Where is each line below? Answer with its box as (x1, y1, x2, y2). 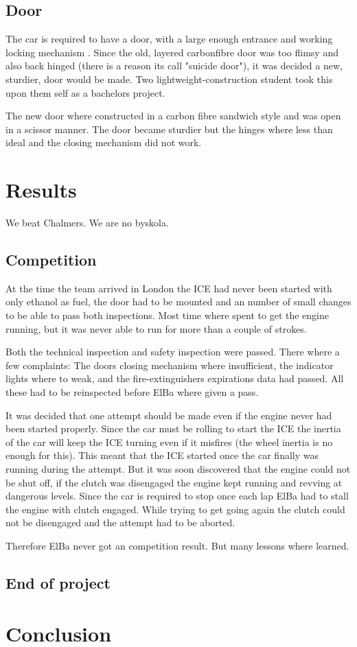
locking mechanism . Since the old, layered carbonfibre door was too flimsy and (5, 45, 338, 59)
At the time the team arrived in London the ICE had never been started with (5, 281, 332, 295)
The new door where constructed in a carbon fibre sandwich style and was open (5, 108, 341, 123)
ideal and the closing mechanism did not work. (5, 135, 202, 150)
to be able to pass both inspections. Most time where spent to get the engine (5, 308, 330, 322)
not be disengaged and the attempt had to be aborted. (5, 515, 235, 530)
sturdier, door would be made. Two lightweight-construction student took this (5, 71, 333, 86)
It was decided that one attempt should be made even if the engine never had (5, 408, 332, 422)
